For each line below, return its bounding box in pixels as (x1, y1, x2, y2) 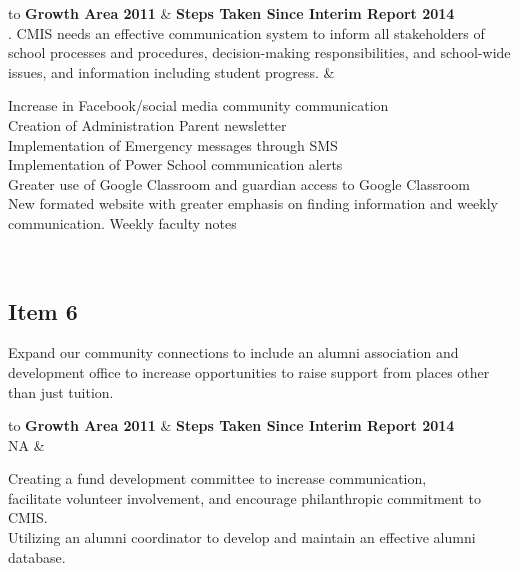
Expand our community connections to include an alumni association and (8, 342, 459, 363)
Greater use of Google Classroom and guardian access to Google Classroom (8, 173, 470, 194)
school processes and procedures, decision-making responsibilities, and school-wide (8, 42, 511, 63)
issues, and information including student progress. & (8, 61, 335, 82)
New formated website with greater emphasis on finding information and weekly (8, 193, 498, 214)
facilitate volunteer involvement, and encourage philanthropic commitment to (8, 487, 482, 508)
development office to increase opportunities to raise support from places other (8, 361, 490, 382)
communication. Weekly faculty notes (8, 212, 237, 233)
